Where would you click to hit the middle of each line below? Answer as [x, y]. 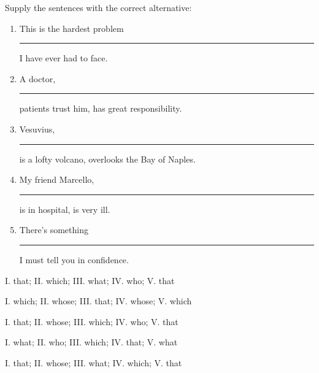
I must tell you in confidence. [74, 259]
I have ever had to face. [63, 58]
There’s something [54, 230]
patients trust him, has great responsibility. [101, 108]
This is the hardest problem [71, 28]
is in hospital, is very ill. [65, 209]
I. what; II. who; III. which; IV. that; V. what [91, 342]
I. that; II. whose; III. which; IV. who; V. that [92, 321]
